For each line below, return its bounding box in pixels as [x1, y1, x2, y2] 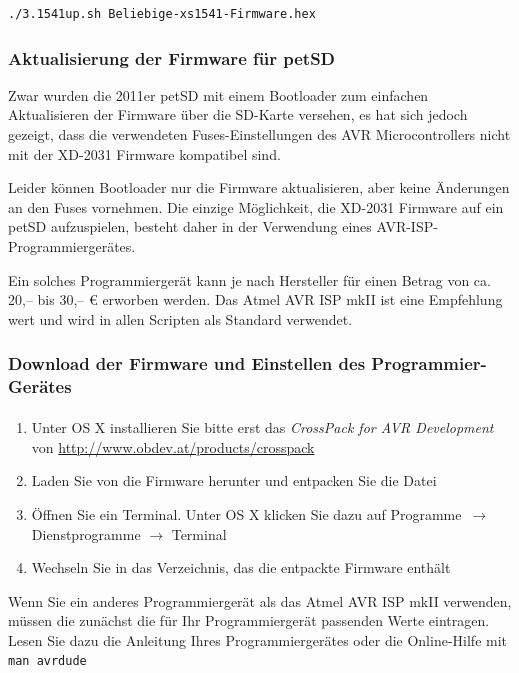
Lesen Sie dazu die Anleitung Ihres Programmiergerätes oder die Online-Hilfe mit [8, 629, 508, 650]
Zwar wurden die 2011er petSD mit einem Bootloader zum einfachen [8, 84, 429, 105]
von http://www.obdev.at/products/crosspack [31, 436, 315, 457]
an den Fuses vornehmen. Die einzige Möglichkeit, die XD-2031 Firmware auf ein [8, 196, 504, 217]
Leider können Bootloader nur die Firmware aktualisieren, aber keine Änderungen [8, 177, 510, 198]
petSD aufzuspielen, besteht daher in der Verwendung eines [8, 216, 372, 237]
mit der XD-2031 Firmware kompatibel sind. [8, 143, 281, 164]
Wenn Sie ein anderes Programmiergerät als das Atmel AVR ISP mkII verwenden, [8, 590, 512, 611]
